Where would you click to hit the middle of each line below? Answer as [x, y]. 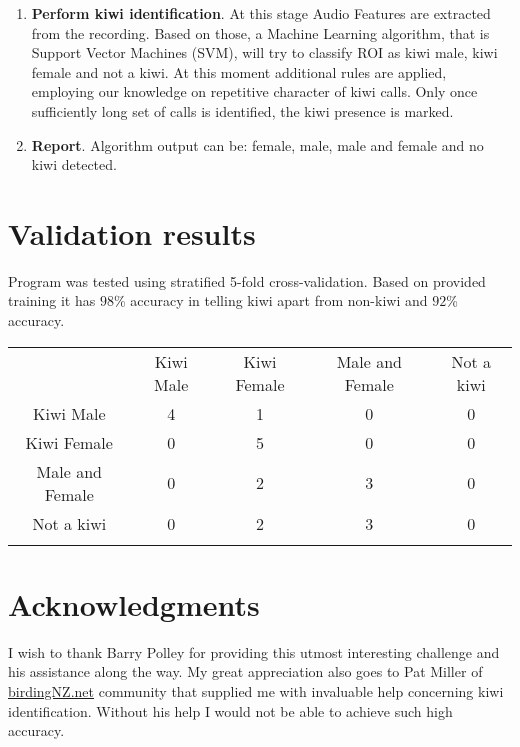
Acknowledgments [134, 603]
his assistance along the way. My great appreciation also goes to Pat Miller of [245, 671]
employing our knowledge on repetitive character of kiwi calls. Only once [254, 91]
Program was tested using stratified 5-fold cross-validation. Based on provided [247, 280]
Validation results [132, 232]
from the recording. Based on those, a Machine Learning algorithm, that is [260, 32]
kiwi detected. [74, 164]
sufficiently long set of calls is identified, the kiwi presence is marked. [242, 110]
